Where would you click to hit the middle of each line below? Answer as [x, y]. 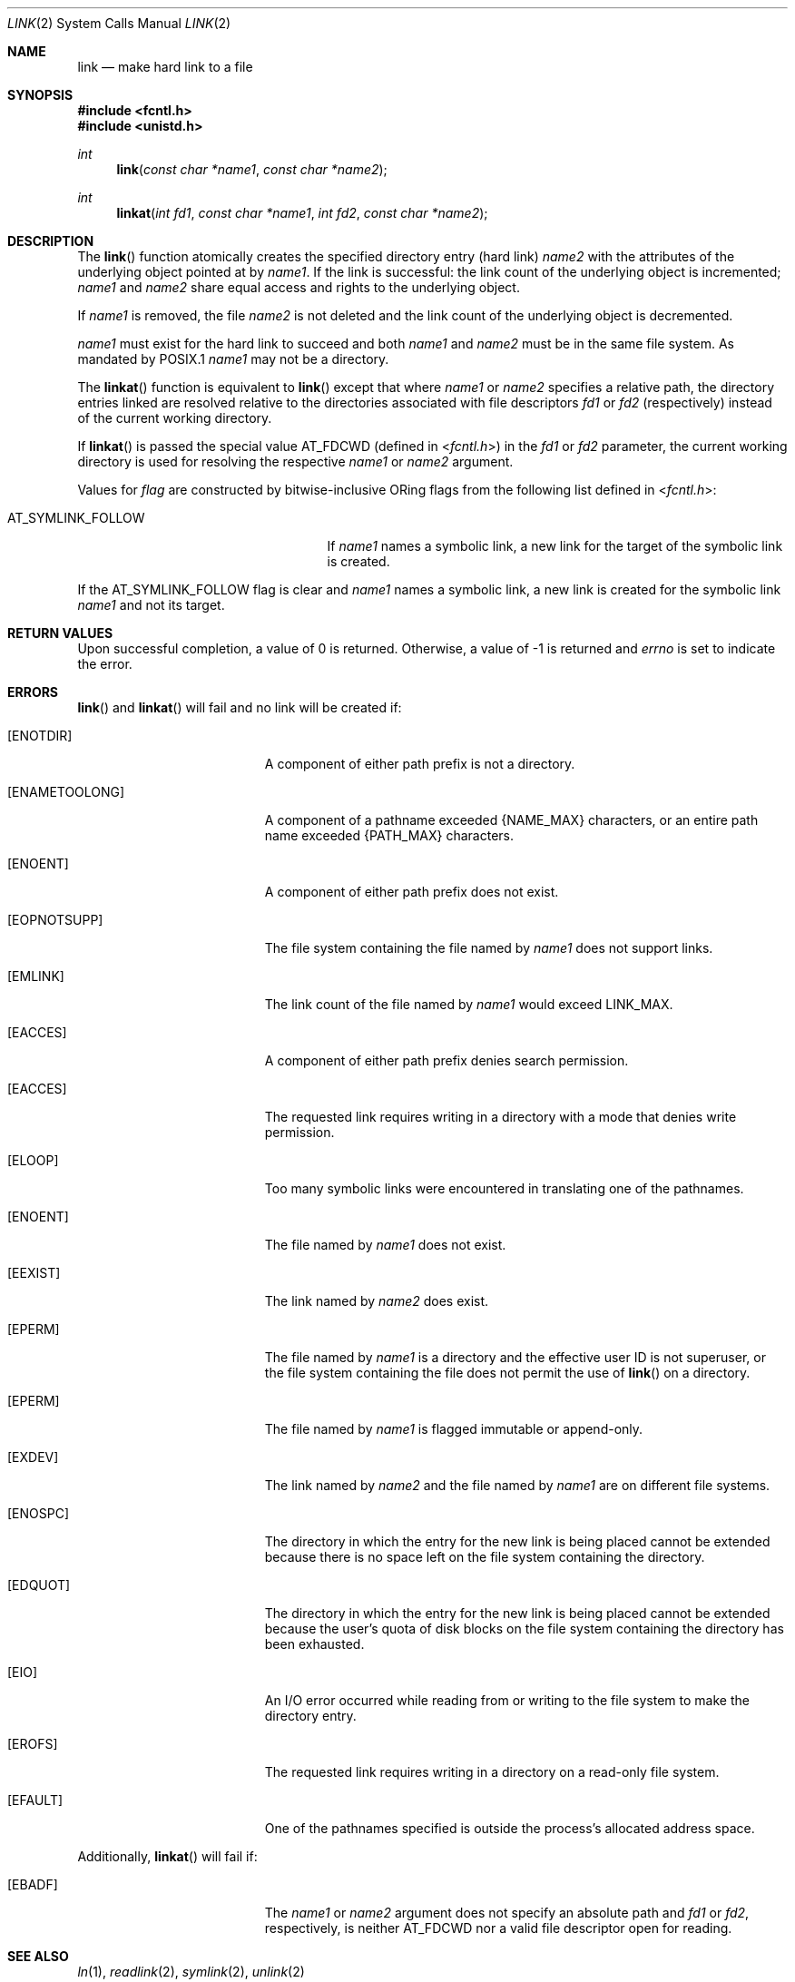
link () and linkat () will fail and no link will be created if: [240, 707]
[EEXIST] [34, 1273]
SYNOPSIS [40, 95]
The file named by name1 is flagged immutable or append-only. [454, 1429]
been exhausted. [314, 1644]
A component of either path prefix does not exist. [412, 892]
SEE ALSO [38, 1956]
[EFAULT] [35, 1800]
